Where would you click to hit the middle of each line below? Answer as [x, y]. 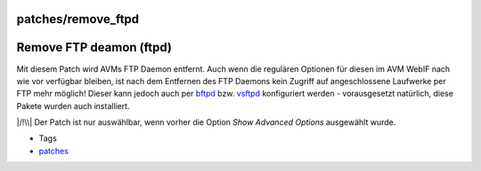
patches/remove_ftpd [78, 19]
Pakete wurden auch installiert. [73, 105]
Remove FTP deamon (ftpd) [94, 47]
